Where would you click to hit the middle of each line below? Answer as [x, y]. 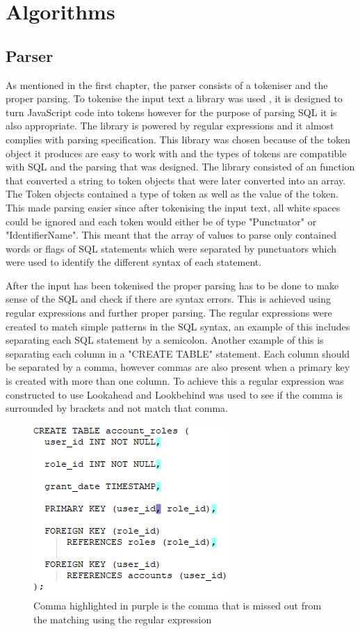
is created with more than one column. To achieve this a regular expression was [175, 381]
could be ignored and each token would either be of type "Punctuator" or [161, 221]
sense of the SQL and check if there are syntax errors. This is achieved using [168, 299]
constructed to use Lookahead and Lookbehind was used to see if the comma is [174, 394]
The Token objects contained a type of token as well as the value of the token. [172, 194]
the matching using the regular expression [123, 620]
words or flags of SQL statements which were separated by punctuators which [171, 248]
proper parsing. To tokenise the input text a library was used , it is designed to [174, 98]
